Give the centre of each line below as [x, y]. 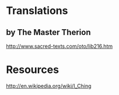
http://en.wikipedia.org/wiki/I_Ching [49, 86]
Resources [33, 70]
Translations [37, 11]
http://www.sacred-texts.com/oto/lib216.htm [59, 46]
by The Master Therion [48, 32]
